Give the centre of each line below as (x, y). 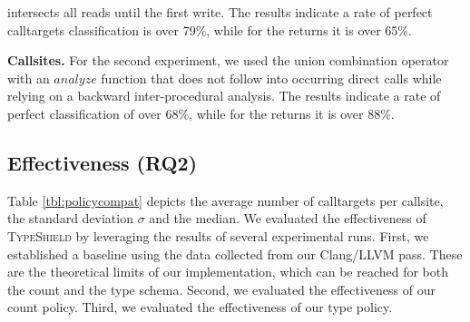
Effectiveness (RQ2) (103, 162)
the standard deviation (70, 218)
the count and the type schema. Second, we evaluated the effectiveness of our (221, 289)
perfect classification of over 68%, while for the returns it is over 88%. (201, 113)
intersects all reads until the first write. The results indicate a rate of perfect (220, 12)
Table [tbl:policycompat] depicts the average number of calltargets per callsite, (225, 200)
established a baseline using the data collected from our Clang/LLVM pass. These (235, 254)
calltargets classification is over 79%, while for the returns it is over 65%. (210, 29)
